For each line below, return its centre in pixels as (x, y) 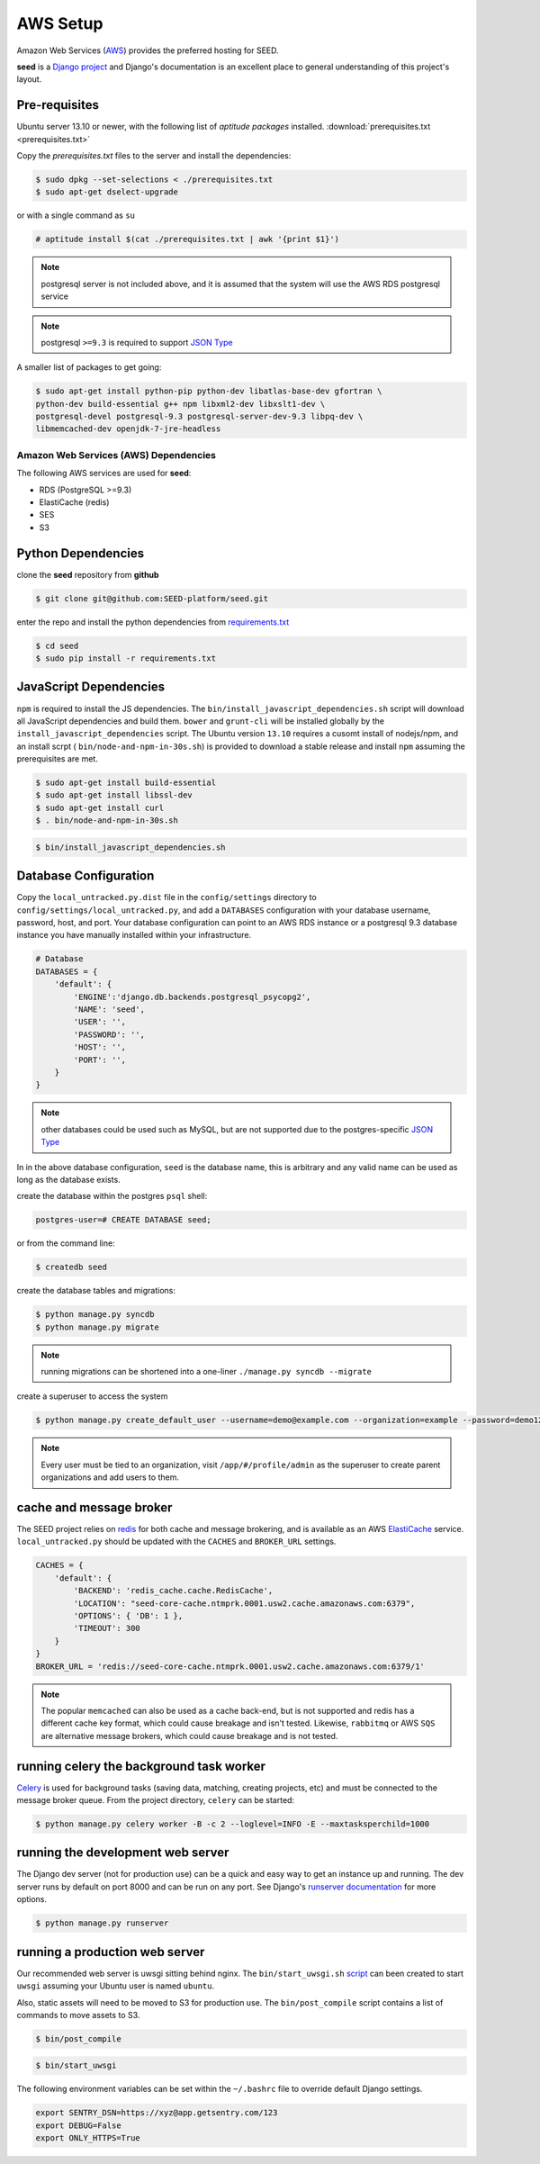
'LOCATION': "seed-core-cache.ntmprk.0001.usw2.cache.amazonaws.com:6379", (244, 1603)
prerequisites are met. (57, 759)
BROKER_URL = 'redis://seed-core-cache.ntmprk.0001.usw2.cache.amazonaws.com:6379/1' (230, 1666)
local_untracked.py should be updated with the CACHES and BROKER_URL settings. (176, 1542)
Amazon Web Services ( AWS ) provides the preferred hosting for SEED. (148, 50)
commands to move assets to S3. (78, 2015)
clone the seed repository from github (88, 574)
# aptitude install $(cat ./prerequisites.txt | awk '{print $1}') (188, 239)
